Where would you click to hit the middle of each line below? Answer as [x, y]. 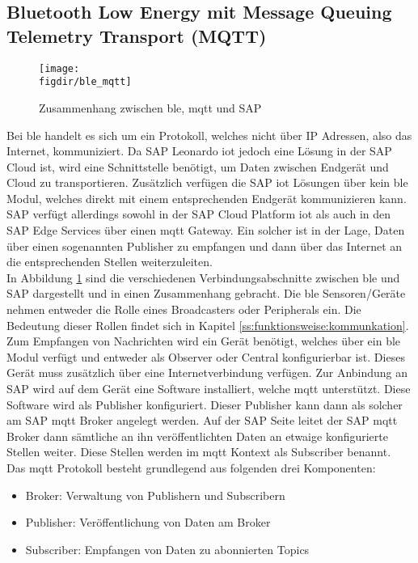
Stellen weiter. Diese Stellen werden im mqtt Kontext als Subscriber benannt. [199, 452]
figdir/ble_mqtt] [85, 82]
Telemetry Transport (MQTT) [137, 35]
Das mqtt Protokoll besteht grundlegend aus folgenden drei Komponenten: [191, 467]
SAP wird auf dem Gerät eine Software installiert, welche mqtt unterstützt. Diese [209, 388]
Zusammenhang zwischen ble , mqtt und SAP [150, 107]
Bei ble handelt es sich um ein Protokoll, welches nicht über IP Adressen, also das [209, 135]
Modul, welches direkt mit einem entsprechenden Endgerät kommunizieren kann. [207, 198]
